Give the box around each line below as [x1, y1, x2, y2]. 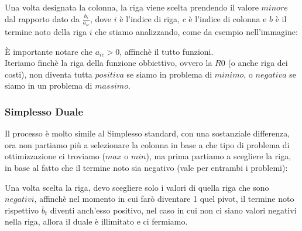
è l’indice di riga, [119, 12, 180, 24]
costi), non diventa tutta [5, 68, 92, 80]
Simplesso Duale [5, 104, 84, 118]
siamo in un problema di [5, 79, 92, 92]
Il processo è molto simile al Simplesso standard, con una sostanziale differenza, [5, 127, 290, 139]
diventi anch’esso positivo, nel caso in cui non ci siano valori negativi [50, 204, 297, 216]
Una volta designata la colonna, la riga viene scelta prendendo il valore [5, 1, 259, 13]
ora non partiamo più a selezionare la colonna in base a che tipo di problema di [5, 138, 290, 150]
